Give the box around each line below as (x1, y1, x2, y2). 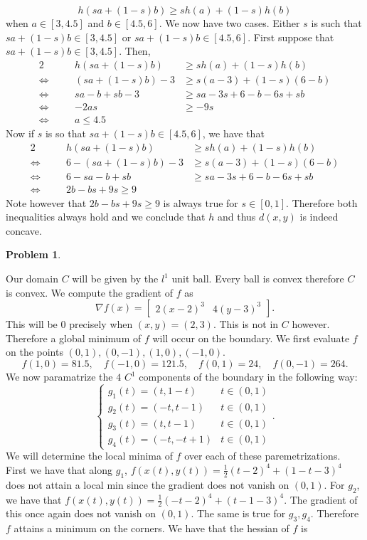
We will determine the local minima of (6, 448, 173, 463)
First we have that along (6, 462, 113, 477)
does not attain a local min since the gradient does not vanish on (6, 477, 289, 492)
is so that (45, 125, 86, 140)
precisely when (69, 317, 133, 332)
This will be (6, 317, 58, 332)
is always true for (163, 195, 238, 210)
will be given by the (72, 271, 159, 286)
